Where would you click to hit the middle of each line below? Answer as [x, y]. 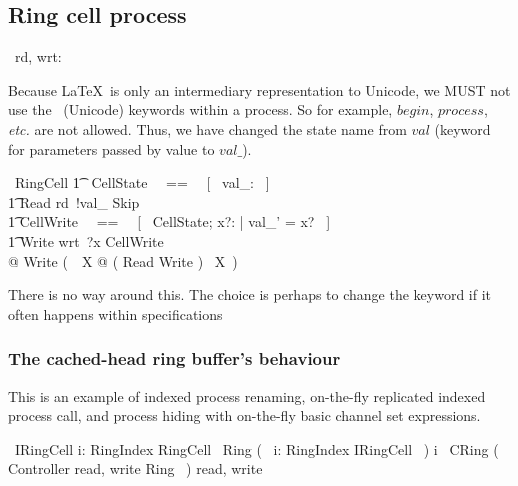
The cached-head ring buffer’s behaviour [174, 358]
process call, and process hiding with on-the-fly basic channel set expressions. [244, 415]
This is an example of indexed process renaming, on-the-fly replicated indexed [247, 395]
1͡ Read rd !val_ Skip [74, 201]
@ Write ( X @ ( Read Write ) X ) [123, 260]
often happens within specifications [115, 313]
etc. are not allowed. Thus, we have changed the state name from [207, 128]
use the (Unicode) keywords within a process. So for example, [200, 109]
